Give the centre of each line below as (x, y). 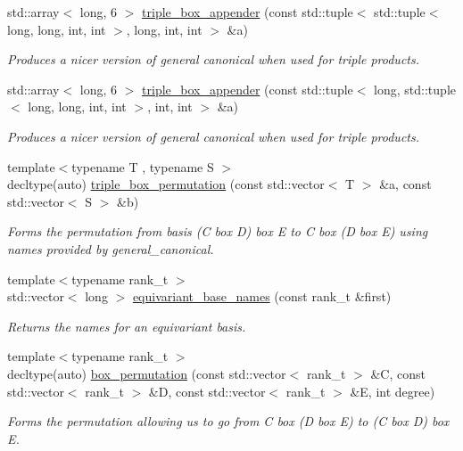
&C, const (398, 373)
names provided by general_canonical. (111, 248)
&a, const (405, 184)
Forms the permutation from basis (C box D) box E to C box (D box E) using (218, 231)
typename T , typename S (143, 166)
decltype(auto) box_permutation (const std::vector (147, 373)
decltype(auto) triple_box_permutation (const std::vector (166, 184)
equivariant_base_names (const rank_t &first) (262, 296)
